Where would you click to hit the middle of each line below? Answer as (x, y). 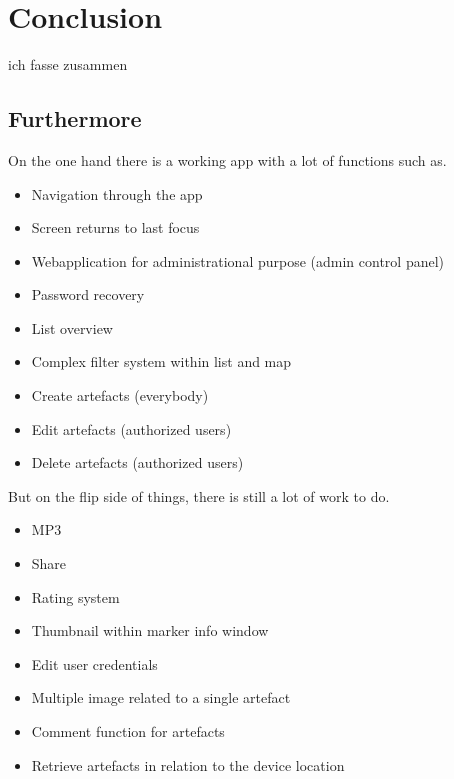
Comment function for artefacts (128, 731)
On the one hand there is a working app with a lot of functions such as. (227, 159)
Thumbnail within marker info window (150, 630)
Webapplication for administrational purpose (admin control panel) (238, 260)
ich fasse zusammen (68, 64)
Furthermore (75, 118)
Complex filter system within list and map (161, 361)
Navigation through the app (117, 193)
